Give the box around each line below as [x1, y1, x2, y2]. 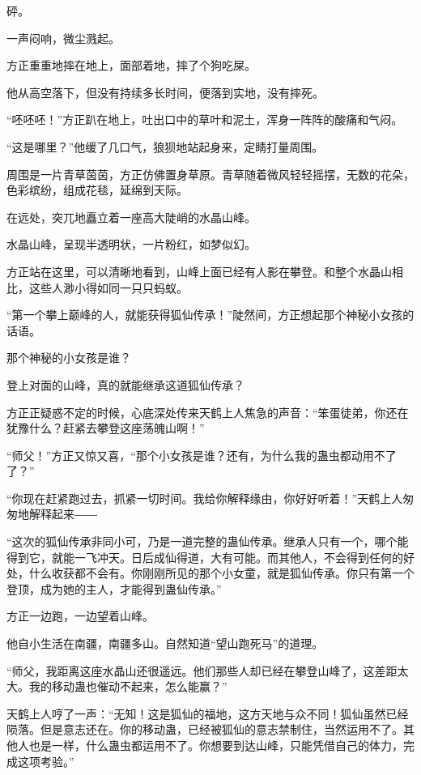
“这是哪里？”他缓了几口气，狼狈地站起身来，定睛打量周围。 [6, 138, 324, 155]
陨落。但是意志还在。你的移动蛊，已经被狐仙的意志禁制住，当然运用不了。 [6, 721, 403, 738]
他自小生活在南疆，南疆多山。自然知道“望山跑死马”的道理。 [6, 635, 324, 652]
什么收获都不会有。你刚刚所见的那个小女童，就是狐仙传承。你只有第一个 [28, 564, 415, 581]
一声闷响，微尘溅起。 [6, 29, 120, 46]
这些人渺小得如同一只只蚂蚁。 [28, 279, 188, 296]
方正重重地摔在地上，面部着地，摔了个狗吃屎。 [6, 57, 256, 74]
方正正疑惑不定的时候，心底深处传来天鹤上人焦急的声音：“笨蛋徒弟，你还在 [6, 403, 409, 420]
